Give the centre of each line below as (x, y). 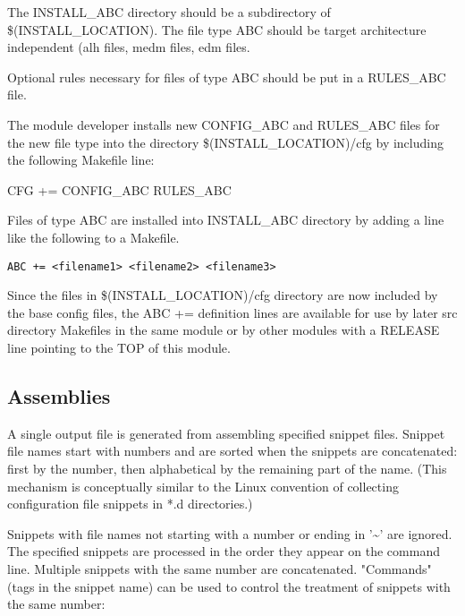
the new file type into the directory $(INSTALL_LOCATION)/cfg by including (225, 142)
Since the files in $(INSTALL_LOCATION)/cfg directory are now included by (223, 295)
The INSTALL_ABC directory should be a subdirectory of (169, 12)
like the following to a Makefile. (93, 237)
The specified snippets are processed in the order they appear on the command (224, 551)
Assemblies (59, 395)
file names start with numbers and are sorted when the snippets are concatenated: (232, 451)
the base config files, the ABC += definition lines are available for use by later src (232, 312)
